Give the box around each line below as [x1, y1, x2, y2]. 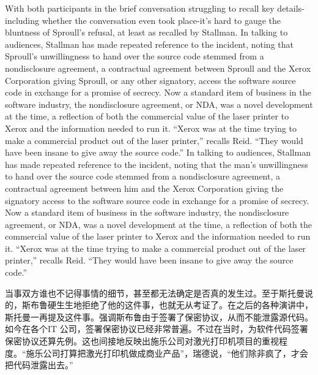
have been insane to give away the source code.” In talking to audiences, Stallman [5, 146, 311, 159]
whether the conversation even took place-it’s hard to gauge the [42, 13, 281, 26]
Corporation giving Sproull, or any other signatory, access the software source [5, 74, 296, 86]
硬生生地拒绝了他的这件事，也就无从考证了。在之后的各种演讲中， [47, 298, 313, 311]
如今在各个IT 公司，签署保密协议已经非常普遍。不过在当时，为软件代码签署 [5, 322, 308, 335]
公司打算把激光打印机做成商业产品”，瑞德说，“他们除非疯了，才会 [43, 346, 308, 359]
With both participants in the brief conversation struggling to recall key [5, 2, 275, 14]
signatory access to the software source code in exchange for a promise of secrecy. [5, 194, 309, 206]
